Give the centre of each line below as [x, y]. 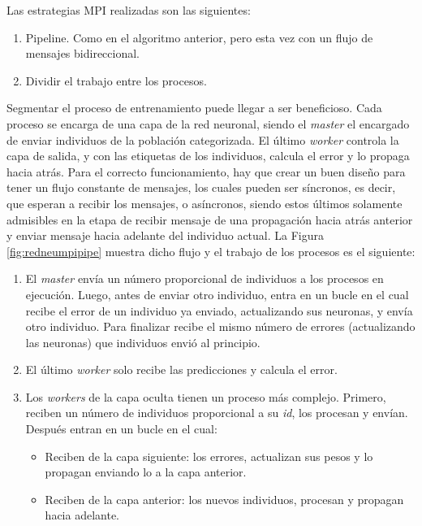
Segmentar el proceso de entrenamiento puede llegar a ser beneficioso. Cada [194, 108]
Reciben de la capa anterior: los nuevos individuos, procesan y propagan [224, 499]
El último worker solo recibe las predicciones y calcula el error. [181, 370]
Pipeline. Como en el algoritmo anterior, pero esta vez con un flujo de [199, 37]
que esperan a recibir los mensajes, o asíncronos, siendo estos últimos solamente [205, 203]
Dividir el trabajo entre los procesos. [116, 80]
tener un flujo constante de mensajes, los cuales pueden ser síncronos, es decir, [201, 187]
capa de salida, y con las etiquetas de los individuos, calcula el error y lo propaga [208, 156]
